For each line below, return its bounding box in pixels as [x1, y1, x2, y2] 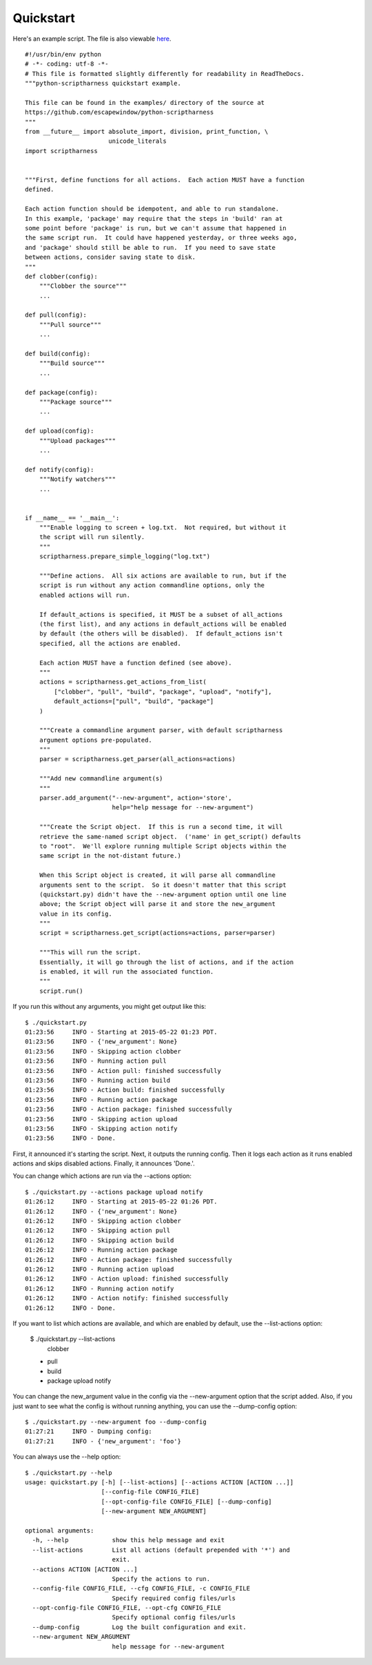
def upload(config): [25, 427, 94, 435]
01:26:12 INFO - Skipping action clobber [25, 1217, 182, 1225]
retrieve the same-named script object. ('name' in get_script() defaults [39, 832, 301, 840]
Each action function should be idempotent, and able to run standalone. [25, 205, 280, 213]
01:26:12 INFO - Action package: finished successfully [25, 1256, 232, 1263]
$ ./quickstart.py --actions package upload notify [25, 1188, 203, 1196]
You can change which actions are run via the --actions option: [12, 1172, 192, 1180]
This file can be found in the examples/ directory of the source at [25, 99, 265, 106]
